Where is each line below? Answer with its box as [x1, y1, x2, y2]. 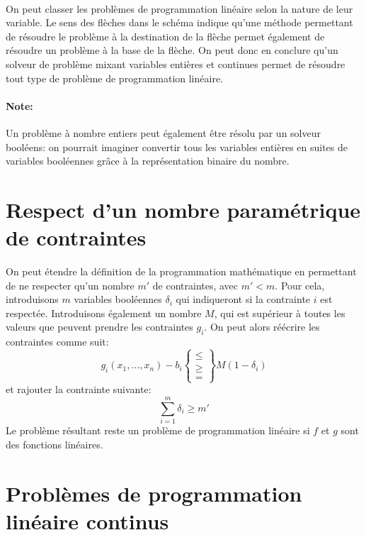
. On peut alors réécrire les [204, 319, 320, 334]
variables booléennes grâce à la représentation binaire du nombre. [6, 153, 290, 168]
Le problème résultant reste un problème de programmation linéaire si [6, 423, 310, 438]
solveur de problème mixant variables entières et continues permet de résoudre [6, 56, 345, 71]
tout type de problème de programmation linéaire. [6, 70, 224, 85]
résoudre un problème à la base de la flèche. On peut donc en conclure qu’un [6, 43, 338, 57]
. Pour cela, [275, 277, 325, 292]
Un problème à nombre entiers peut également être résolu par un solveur [6, 125, 321, 140]
